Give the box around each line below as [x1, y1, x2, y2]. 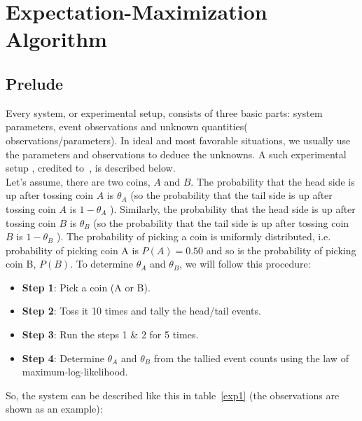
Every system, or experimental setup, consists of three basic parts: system [6, 105, 323, 120]
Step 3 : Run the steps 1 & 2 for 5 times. [22, 327, 199, 342]
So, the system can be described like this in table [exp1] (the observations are [6, 387, 340, 402]
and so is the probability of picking [206, 242, 356, 257]
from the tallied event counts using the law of [153, 350, 349, 365]
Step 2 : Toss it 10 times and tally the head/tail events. [22, 303, 261, 318]
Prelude [6, 72, 64, 94]
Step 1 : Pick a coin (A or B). [22, 279, 151, 294]
